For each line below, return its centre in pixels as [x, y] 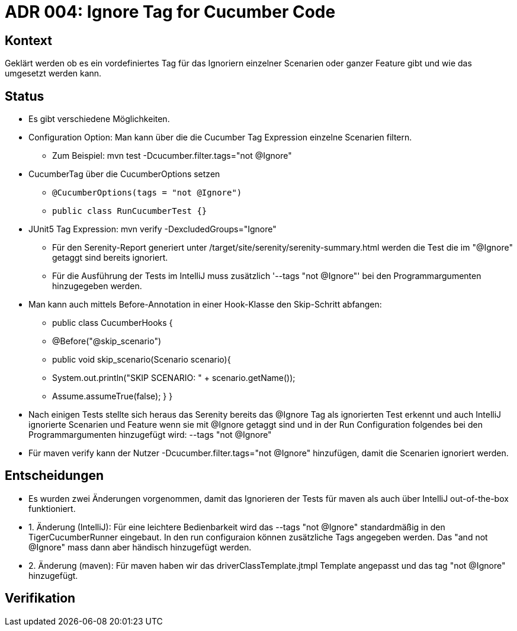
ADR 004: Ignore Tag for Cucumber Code [170, 12]
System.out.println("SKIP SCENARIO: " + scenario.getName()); [174, 378]
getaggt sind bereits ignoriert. [110, 258]
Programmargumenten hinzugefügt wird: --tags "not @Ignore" [150, 435]
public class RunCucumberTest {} [130, 211]
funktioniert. [52, 508]
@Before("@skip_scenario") [107, 341]
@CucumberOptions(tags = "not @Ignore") [147, 193]
